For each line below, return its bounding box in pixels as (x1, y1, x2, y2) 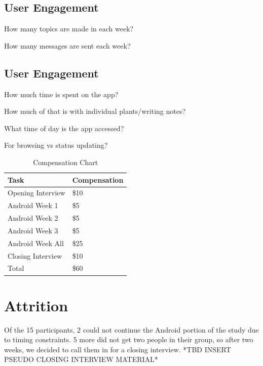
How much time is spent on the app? (4, 89, 119, 99)
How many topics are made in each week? (4, 23, 134, 34)
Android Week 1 (8, 200, 58, 211)
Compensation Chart (33, 156, 98, 167)
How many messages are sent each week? (4, 40, 131, 51)
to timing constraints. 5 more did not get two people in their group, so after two (4, 334, 253, 345)
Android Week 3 (8, 225, 58, 235)
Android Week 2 (8, 213, 58, 223)
